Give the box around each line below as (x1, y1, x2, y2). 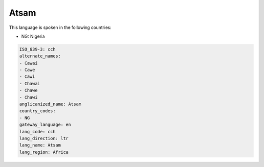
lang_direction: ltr (19, 136, 68, 141)
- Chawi (19, 95, 38, 100)
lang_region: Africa (19, 149, 68, 155)
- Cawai (19, 60, 38, 66)
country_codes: (19, 108, 56, 114)
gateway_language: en (19, 122, 71, 127)
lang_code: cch (19, 129, 56, 134)
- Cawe (19, 67, 35, 73)
